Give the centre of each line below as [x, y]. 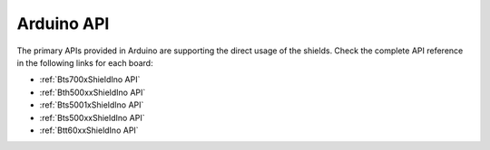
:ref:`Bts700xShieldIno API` [90, 80]
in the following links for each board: [85, 62]
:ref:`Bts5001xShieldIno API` [92, 105]
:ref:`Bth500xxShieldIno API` [93, 92]
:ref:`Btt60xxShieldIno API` [89, 130]
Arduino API [63, 23]
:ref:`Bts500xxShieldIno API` [92, 117]
